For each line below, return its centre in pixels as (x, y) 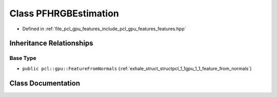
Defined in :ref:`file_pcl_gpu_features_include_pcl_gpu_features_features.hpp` (104, 29)
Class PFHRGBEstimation (64, 13)
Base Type (23, 58)
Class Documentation (45, 83)
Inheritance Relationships (51, 43)
